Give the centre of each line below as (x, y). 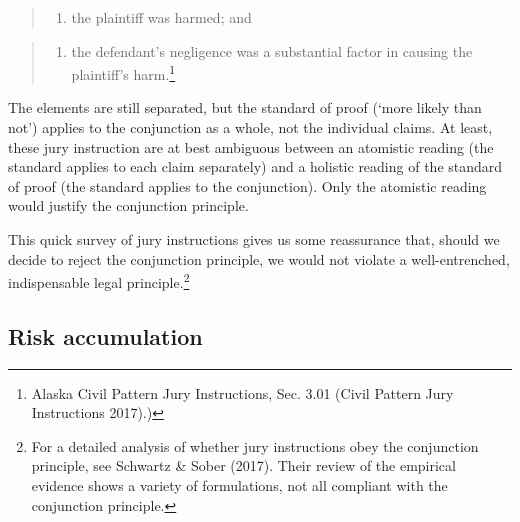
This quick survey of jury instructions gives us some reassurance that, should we (254, 239)
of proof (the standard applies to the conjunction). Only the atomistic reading (247, 185)
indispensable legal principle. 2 (99, 280)
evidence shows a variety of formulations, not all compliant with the (239, 485)
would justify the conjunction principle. (128, 205)
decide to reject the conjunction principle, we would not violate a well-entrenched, (259, 258)
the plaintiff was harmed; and (161, 17)
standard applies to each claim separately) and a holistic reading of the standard (255, 166)
